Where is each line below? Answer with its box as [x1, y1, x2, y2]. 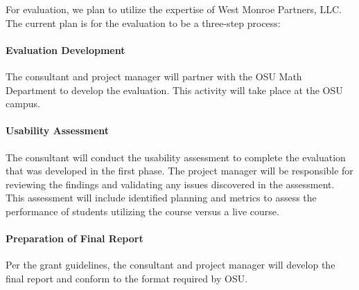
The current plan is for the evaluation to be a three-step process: [6, 15, 281, 30]
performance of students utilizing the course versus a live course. [6, 203, 279, 218]
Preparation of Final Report [6, 231, 143, 246]
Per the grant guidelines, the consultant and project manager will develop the [6, 257, 335, 272]
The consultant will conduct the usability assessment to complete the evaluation [6, 149, 346, 164]
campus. [6, 96, 40, 111]
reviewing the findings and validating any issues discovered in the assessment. [6, 176, 335, 191]
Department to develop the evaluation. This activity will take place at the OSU [6, 82, 343, 97]
